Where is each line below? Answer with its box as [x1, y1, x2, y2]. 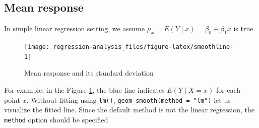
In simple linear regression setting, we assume [4, 23, 145, 34]
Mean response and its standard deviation [24, 68, 154, 78]
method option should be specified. [4, 114, 110, 124]
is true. [233, 23, 255, 34]
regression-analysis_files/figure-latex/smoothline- [53, 43, 234, 50]
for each [216, 84, 241, 95]
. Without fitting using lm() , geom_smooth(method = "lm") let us [26, 94, 231, 105]
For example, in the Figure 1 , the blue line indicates [4, 84, 165, 95]
